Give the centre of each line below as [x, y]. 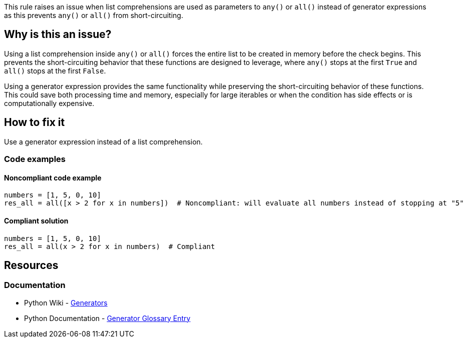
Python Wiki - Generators [66, 302]
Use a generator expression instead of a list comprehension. [103, 141]
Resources [31, 265]
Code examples [35, 159]
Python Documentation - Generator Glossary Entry [107, 318]
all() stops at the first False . [55, 70]
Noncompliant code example [53, 177]
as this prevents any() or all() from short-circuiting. [94, 15]
